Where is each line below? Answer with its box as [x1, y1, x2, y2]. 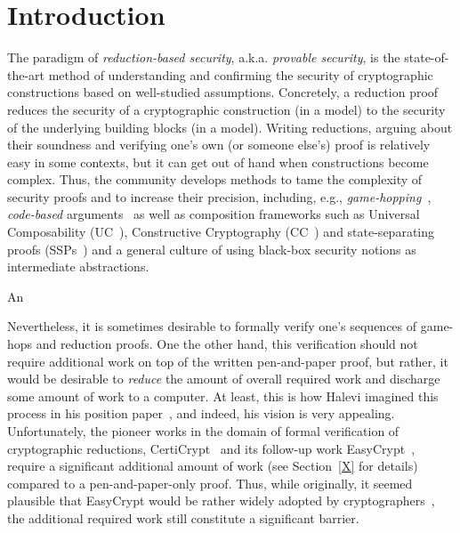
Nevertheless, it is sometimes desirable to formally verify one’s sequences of [7, 317, 417, 335]
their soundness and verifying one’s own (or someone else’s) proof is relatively [7, 135, 431, 154]
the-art [7, 65, 45, 84]
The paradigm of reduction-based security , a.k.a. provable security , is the [7, 48, 400, 67]
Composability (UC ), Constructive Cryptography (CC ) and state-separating [7, 222, 434, 241]
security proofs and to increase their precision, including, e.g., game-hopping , [7, 187, 432, 206]
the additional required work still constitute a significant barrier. [7, 508, 359, 527]
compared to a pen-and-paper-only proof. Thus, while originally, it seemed [7, 473, 413, 492]
